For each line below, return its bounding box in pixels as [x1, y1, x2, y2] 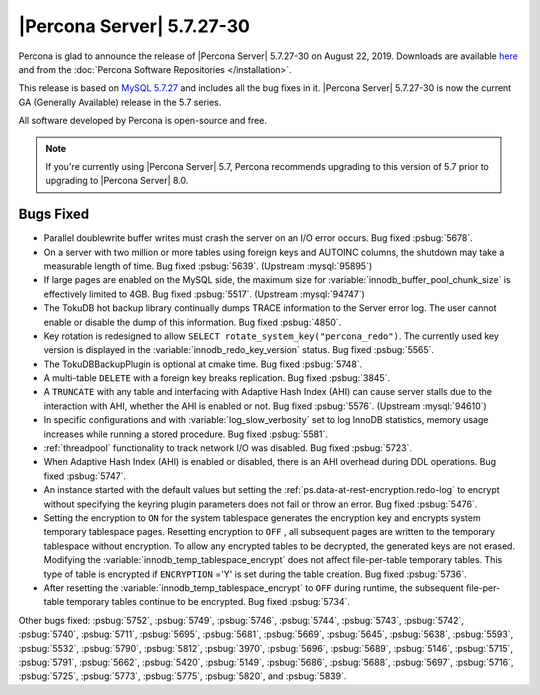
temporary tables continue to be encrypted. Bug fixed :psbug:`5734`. [66, 596, 350, 608]
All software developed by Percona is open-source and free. [18, 115, 267, 127]
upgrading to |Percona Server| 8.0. [45, 175, 189, 187]
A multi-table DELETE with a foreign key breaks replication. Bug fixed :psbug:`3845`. [43, 372, 390, 384]
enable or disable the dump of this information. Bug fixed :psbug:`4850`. [43, 316, 342, 328]
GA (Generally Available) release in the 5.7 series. [18, 96, 222, 108]
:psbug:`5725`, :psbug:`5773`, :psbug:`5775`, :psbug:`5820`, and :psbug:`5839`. [18, 670, 347, 682]
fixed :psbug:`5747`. [43, 470, 127, 482]
